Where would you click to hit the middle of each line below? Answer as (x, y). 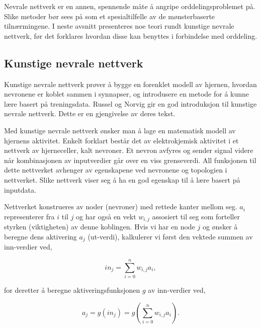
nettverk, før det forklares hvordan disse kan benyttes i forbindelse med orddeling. (131, 35)
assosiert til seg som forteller (196, 216)
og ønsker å (220, 227)
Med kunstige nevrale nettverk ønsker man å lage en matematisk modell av (120, 130)
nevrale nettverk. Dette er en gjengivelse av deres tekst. (90, 113)
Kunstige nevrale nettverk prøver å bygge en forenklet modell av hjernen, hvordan (130, 84)
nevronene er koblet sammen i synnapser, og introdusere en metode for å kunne (127, 94)
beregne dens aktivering (40, 236)
